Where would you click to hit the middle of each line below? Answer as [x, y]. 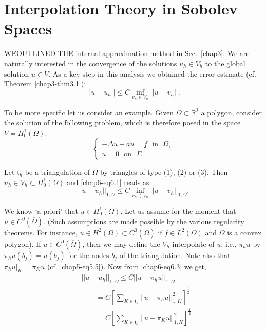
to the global [225, 63]
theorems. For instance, [41, 232]
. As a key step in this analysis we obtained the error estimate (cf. [152, 73]
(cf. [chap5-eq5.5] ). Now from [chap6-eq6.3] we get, [127, 266]
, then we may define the [121, 243]
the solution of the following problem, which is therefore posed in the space [122, 122]
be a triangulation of [57, 172]
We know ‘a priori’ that [41, 210]
